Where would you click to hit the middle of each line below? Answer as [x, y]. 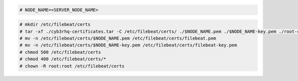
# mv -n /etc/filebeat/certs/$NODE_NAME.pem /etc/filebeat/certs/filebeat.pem [118, 38]
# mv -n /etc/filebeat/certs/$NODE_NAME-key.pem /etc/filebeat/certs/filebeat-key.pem [128, 45]
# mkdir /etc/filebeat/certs [55, 24]
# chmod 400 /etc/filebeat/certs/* [63, 59]
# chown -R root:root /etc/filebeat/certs [72, 66]
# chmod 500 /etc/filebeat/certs [60, 52]
